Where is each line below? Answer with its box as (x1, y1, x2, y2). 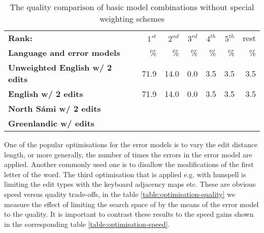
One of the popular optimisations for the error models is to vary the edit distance (4, 139, 258, 149)
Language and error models (8, 47, 120, 58)
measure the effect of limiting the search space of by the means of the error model (4, 198, 259, 209)
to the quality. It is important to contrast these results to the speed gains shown (4, 209, 254, 219)
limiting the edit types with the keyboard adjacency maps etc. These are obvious (4, 179, 256, 189)
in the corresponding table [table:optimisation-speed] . (4, 218, 170, 229)
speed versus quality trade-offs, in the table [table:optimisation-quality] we (4, 188, 236, 199)
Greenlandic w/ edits (8, 117, 94, 129)
